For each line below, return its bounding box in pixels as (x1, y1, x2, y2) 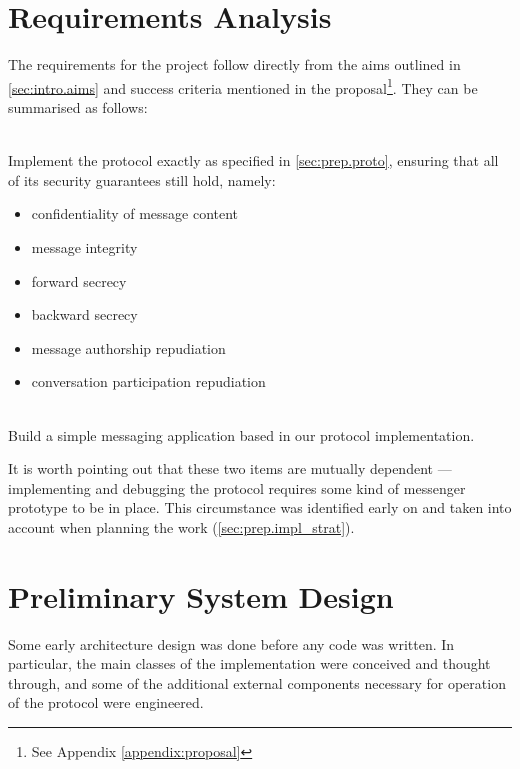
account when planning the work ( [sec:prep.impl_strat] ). (8, 516, 355, 537)
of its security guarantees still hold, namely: (8, 169, 276, 190)
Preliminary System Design (8, 575, 394, 616)
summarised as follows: (8, 96, 148, 117)
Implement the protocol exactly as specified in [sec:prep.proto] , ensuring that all (8, 150, 499, 171)
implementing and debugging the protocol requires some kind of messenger (8, 477, 466, 498)
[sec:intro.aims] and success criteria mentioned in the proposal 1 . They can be (8, 74, 478, 98)
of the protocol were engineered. (8, 692, 204, 713)
